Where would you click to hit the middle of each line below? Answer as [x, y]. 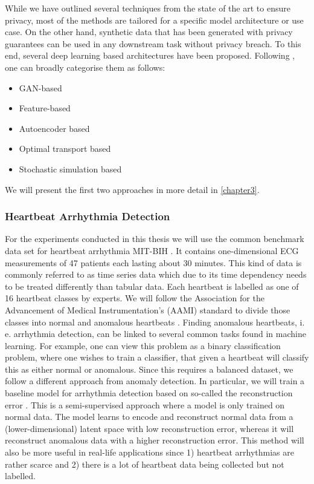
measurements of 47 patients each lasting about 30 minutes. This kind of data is [153, 262]
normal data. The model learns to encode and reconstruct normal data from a [149, 417]
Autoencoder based [54, 128]
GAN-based [40, 87]
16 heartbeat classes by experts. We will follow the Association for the [135, 298]
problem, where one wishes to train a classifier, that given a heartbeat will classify [157, 357]
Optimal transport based [65, 149]
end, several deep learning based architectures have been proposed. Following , [150, 55]
